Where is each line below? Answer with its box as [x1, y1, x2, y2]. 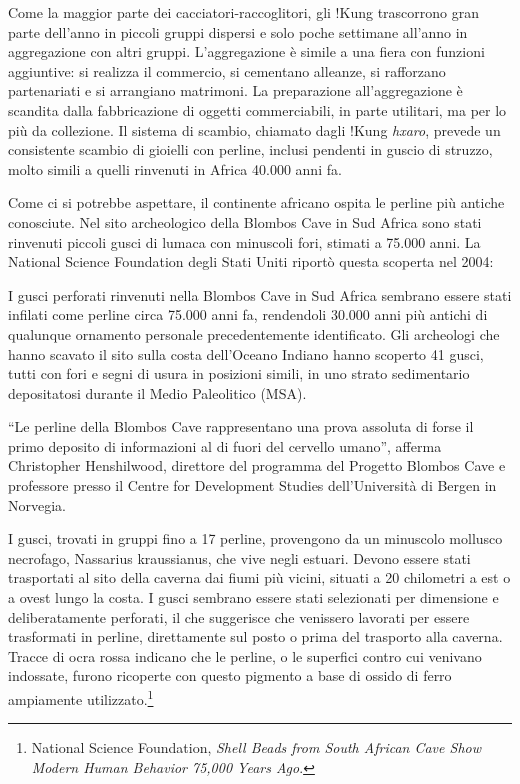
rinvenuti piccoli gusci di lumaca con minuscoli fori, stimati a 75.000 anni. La [8, 231, 481, 252]
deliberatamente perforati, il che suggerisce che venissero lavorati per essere [8, 606, 470, 627]
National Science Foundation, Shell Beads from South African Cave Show [31, 737, 481, 758]
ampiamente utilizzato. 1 [8, 686, 154, 709]
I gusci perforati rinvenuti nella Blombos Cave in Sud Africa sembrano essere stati [8, 284, 512, 305]
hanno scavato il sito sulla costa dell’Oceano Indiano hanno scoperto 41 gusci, [8, 343, 484, 364]
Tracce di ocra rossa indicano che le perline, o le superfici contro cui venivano [8, 645, 482, 666]
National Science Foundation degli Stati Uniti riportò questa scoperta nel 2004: [8, 251, 494, 272]
